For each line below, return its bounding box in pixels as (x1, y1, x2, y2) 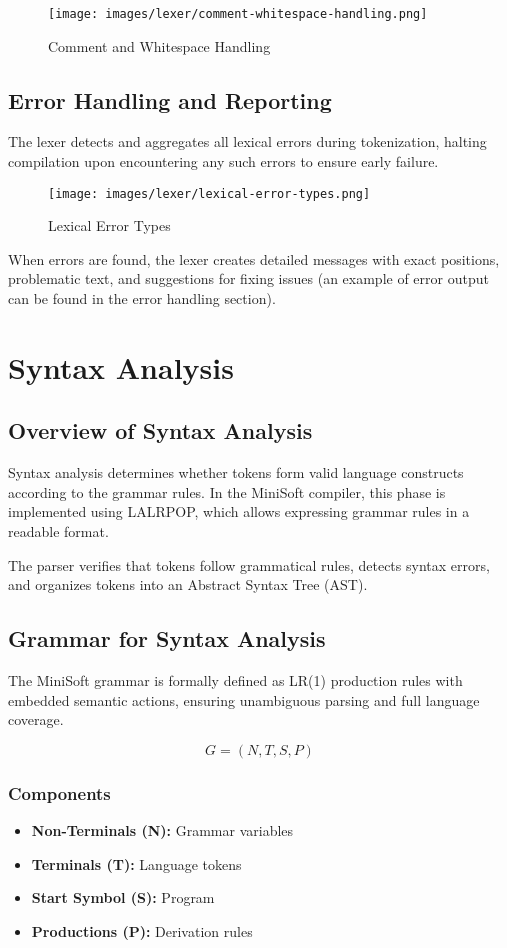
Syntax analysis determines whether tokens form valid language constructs (8, 462, 464, 483)
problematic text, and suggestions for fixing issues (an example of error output (8, 268, 489, 289)
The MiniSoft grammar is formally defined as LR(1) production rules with (8, 670, 463, 691)
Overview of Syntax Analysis (8, 415, 313, 446)
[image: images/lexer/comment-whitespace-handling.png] (48, 7, 428, 21)
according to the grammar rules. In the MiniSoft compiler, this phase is (8, 481, 446, 502)
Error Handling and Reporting (8, 84, 332, 115)
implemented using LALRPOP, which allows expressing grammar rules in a (8, 501, 470, 522)
